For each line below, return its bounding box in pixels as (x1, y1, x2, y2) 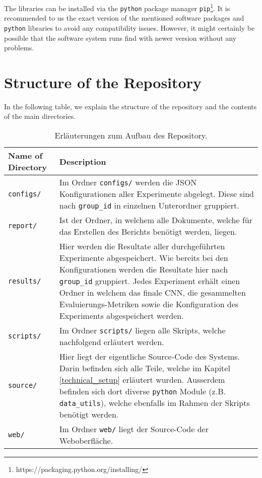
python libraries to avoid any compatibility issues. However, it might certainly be (4, 22, 255, 33)
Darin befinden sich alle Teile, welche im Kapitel (59, 362, 230, 374)
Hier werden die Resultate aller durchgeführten (59, 240, 225, 252)
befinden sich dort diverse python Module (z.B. (59, 385, 226, 397)
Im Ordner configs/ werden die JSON (59, 176, 197, 188)
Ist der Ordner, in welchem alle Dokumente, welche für (59, 214, 252, 226)
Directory (8, 161, 47, 173)
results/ (8, 277, 41, 285)
